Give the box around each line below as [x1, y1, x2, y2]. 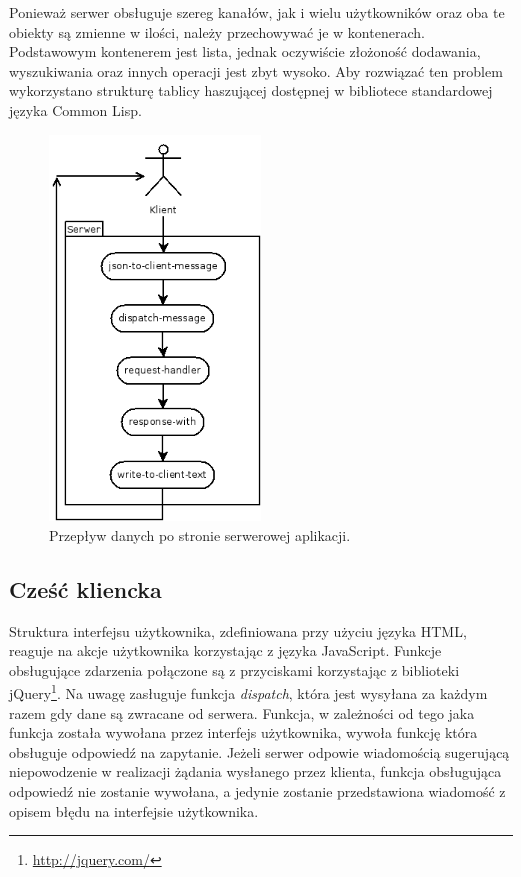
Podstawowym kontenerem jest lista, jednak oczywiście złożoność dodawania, [9, 41, 481, 62]
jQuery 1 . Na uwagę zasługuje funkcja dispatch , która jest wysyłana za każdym [9, 680, 488, 704]
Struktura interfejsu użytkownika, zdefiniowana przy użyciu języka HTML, [9, 620, 467, 641]
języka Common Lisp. [9, 99, 142, 120]
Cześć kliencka [9, 573, 162, 604]
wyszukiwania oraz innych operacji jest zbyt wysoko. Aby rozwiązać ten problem [9, 60, 503, 81]
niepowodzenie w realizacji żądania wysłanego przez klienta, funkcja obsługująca [9, 761, 502, 782]
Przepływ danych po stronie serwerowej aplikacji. [49, 524, 351, 545]
